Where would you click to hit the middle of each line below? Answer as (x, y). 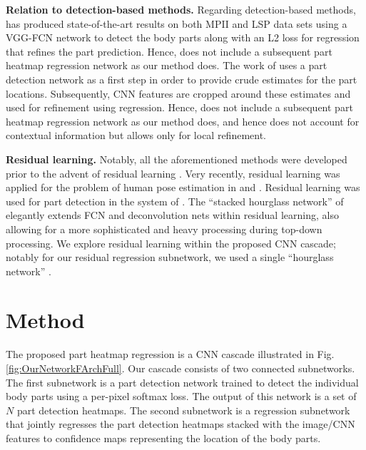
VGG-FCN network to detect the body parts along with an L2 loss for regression (183, 37)
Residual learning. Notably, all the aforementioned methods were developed (177, 159)
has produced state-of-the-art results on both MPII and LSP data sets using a (177, 23)
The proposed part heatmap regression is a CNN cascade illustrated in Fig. (170, 354)
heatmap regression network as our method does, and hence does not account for (183, 121)
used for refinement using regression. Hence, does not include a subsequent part (179, 107)
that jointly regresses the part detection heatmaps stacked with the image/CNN (181, 424)
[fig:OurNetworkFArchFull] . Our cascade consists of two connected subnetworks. (181, 368)
